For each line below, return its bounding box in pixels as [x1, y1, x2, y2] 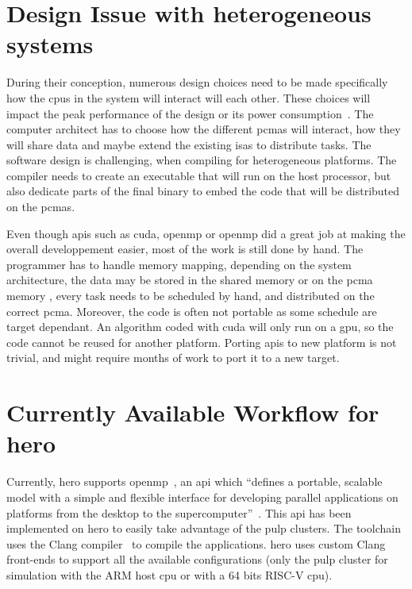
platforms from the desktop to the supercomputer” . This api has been [6, 504, 352, 521]
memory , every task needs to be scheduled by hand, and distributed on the [6, 287, 375, 304]
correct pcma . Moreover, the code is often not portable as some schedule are [6, 302, 377, 319]
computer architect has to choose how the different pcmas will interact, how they [6, 121, 401, 137]
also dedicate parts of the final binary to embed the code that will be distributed [6, 183, 400, 199]
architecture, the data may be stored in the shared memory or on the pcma [6, 271, 373, 288]
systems [6, 28, 94, 60]
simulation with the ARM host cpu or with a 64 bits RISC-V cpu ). [6, 566, 333, 583]
